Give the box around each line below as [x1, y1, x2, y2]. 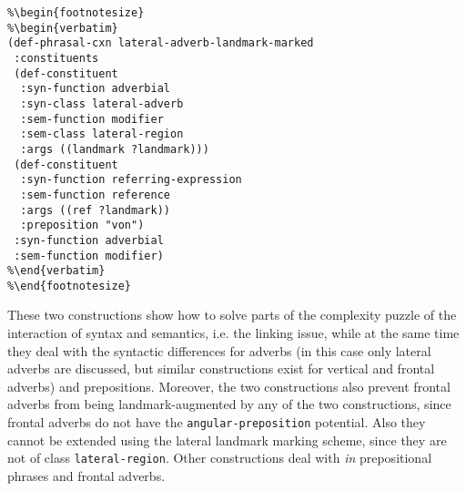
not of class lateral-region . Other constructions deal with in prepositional [7, 448, 432, 467]
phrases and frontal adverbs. [7, 465, 166, 485]
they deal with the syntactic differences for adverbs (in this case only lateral [7, 341, 431, 360]
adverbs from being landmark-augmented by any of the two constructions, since [7, 394, 451, 414]
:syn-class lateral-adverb [20, 97, 184, 110]
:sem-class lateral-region [20, 128, 184, 141]
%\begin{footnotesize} [7, 6, 145, 19]
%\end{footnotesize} [7, 279, 132, 292]
